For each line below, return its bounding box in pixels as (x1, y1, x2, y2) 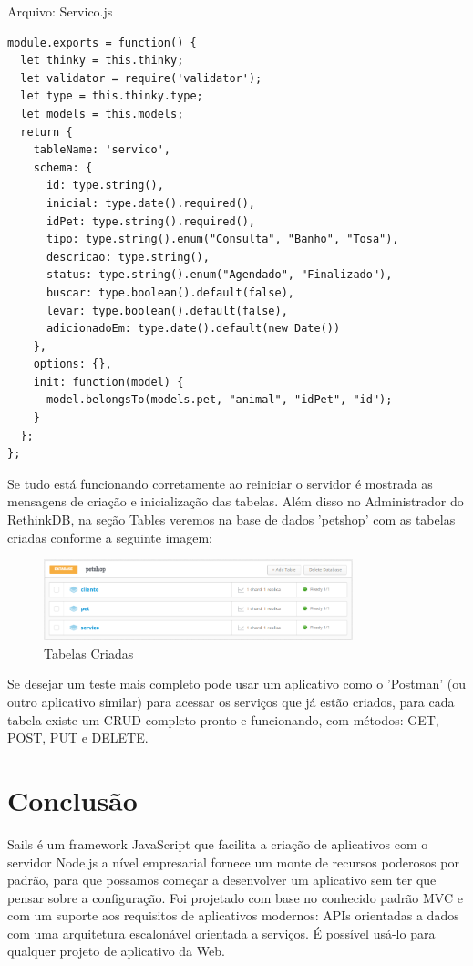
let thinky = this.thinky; (20, 54, 184, 68)
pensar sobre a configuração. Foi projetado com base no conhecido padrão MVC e (7, 888, 463, 907)
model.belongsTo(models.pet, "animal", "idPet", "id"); (46, 393, 393, 407)
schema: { (33, 161, 93, 174)
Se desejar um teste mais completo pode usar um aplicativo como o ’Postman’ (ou (7, 674, 467, 693)
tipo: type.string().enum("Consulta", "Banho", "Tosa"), (46, 233, 399, 246)
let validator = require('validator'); (20, 71, 262, 85)
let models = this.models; (20, 107, 184, 120)
